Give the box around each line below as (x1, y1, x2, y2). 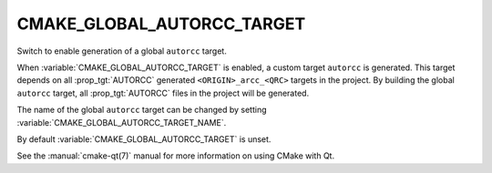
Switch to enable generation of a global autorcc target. (16, 46, 227, 56)
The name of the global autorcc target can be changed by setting (16, 105, 268, 116)
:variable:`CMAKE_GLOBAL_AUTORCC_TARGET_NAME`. (16, 117, 227, 127)
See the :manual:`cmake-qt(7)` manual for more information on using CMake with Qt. (16, 150, 335, 161)
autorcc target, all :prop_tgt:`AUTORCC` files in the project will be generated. (16, 87, 310, 98)
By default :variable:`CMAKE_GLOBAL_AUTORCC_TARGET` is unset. (16, 133, 272, 145)
